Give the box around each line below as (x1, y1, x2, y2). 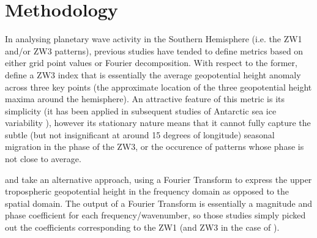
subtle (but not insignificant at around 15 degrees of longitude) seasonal (5, 128, 275, 141)
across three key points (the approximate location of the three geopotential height (5, 80, 312, 93)
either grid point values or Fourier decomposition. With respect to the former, (5, 56, 297, 69)
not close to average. (5, 152, 81, 165)
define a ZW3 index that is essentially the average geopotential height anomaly (5, 68, 301, 81)
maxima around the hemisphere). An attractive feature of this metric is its (5, 92, 285, 105)
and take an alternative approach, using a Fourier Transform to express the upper (5, 173, 312, 185)
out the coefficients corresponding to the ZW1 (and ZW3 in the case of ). (5, 221, 280, 234)
